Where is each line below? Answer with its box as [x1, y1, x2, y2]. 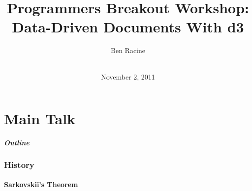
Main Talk [4, 109, 76, 129]
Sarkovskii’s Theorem [4, 179, 78, 190]
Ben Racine [111, 45, 145, 55]
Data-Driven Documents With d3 [12, 17, 244, 37]
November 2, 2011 [101, 71, 155, 82]
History [4, 158, 34, 170]
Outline [4, 137, 30, 147]
